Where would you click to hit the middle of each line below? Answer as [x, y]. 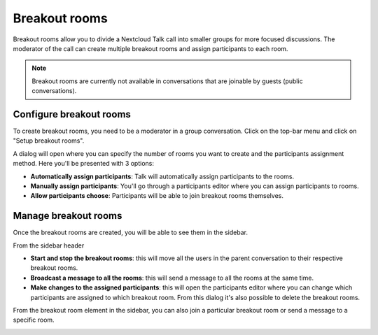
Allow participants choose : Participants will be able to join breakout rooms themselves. [157, 196]
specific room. [34, 320]
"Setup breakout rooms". [49, 141]
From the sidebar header [49, 245]
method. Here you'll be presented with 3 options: [83, 164]
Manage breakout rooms [68, 216]
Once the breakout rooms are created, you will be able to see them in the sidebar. [131, 233]
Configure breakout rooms [72, 114]
